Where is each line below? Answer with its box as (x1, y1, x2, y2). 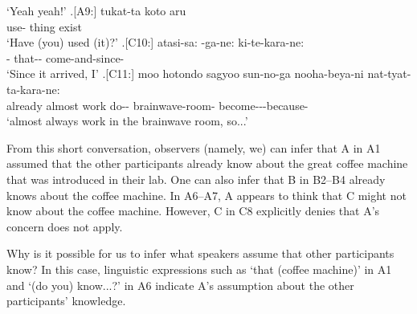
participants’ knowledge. (6, 292, 126, 309)
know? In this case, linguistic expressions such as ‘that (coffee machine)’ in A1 (6, 260, 392, 277)
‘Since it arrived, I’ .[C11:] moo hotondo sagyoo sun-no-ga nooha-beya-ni (6, 65, 364, 82)
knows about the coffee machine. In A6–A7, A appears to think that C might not (6, 186, 407, 203)
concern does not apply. (6, 218, 123, 234)
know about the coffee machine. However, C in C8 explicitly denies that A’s (6, 202, 380, 219)
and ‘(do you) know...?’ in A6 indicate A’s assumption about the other (6, 276, 354, 293)
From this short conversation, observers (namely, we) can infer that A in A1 (6, 139, 381, 156)
